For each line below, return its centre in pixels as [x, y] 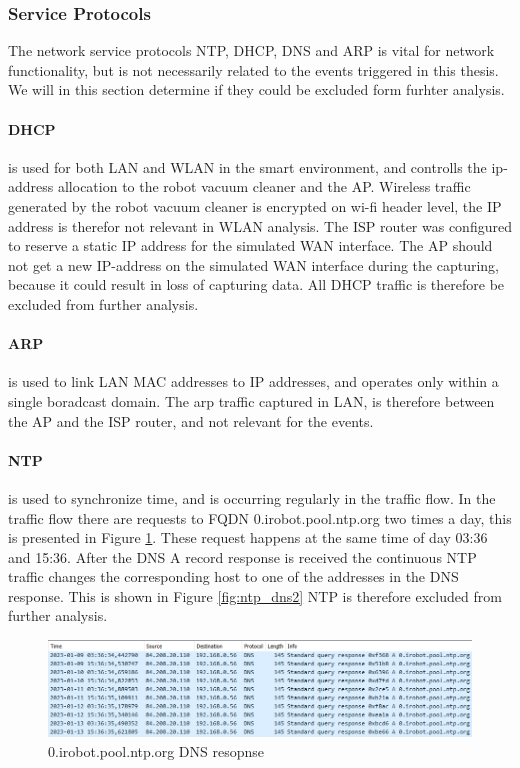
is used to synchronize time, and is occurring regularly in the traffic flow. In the [252, 497]
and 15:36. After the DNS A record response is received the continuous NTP [242, 556]
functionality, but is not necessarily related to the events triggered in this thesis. [253, 69]
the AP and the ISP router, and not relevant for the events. [191, 420]
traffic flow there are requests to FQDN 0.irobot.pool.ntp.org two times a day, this [260, 517]
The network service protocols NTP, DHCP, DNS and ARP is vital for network [251, 50]
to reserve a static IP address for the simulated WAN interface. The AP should [250, 245]
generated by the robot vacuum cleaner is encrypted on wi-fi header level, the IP [255, 205]
